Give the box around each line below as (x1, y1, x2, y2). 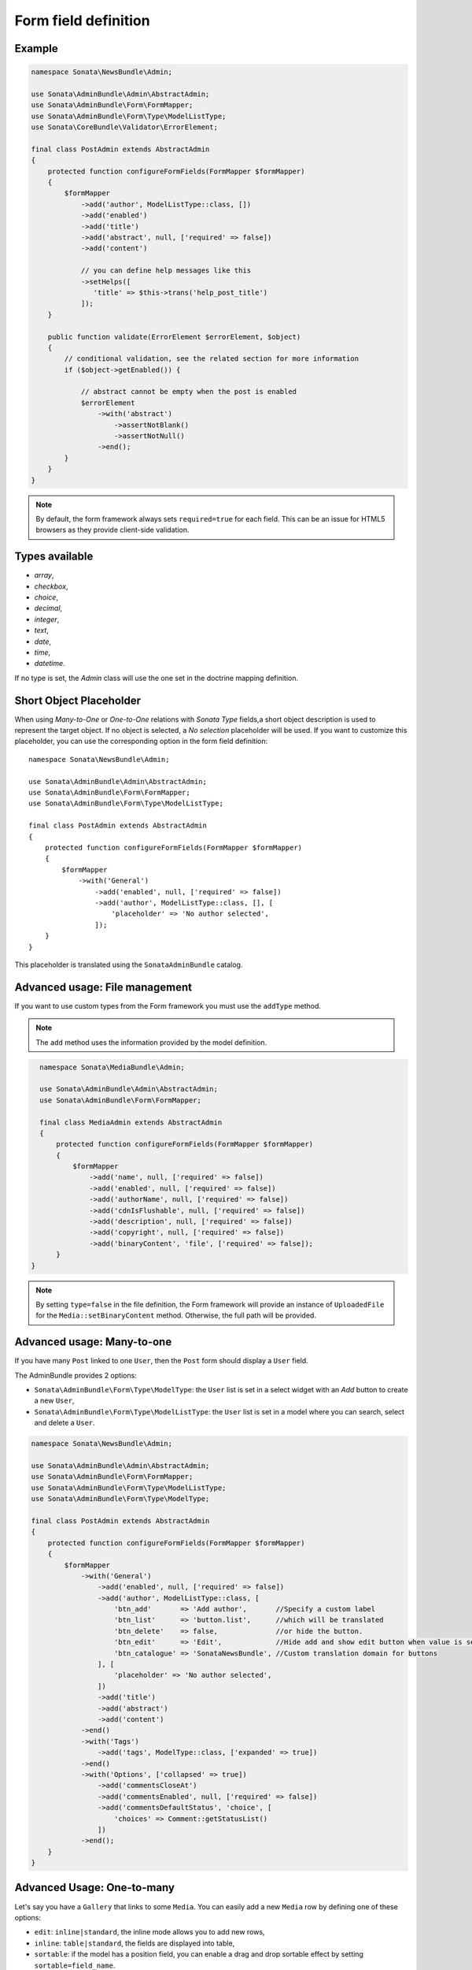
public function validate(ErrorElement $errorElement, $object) (47, 332, 301, 341)
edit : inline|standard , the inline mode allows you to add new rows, (34, 1927, 265, 1937)
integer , (34, 615, 60, 624)
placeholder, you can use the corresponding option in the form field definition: (14, 737, 267, 746)
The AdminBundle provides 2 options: (14, 1370, 137, 1380)
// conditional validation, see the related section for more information (64, 355, 360, 363)
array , (34, 571, 54, 580)
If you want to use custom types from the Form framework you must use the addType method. (14, 1001, 322, 1010)
